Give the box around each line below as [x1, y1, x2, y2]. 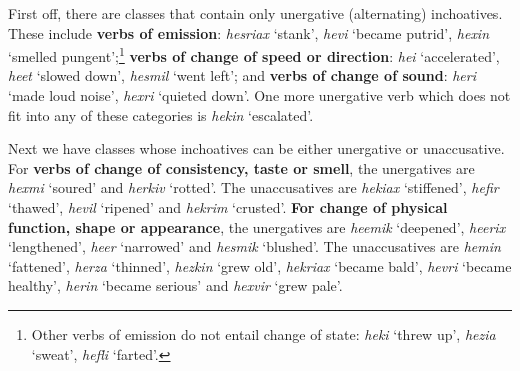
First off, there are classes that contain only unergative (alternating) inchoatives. [8, 3, 503, 23]
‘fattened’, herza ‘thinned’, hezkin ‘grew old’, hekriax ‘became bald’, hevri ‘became [8, 255, 512, 276]
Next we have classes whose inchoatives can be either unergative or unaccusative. [8, 138, 505, 159]
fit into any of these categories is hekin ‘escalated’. [8, 104, 314, 125]
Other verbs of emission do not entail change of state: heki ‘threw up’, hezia [31, 323, 496, 344]
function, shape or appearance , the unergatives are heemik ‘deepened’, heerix [8, 216, 506, 237]
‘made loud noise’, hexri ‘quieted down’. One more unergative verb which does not [8, 85, 511, 106]
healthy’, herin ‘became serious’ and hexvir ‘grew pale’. [8, 275, 343, 296]
